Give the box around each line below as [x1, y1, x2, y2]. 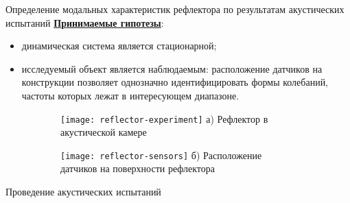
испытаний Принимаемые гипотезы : [5, 15, 164, 29]
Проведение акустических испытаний [5, 184, 161, 199]
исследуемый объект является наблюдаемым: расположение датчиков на [21, 61, 323, 75]
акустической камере [60, 125, 147, 139]
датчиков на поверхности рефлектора [60, 161, 215, 176]
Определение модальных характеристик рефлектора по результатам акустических [5, 2, 345, 16]
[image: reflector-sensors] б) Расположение [60, 147, 262, 162]
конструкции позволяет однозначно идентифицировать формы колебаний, [21, 75, 329, 89]
